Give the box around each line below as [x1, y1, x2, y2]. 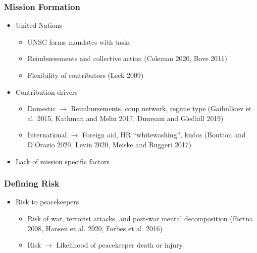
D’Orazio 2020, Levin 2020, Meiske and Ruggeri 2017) [27, 139, 192, 149]
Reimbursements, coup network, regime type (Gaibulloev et [71, 103, 252, 114]
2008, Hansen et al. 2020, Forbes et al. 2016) [27, 223, 163, 233]
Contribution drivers [15, 86, 78, 97]
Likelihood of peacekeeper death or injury [56, 240, 183, 250]
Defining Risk [4, 177, 59, 190]
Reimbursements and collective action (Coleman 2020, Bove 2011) [27, 53, 228, 63]
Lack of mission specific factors [15, 156, 109, 166]
